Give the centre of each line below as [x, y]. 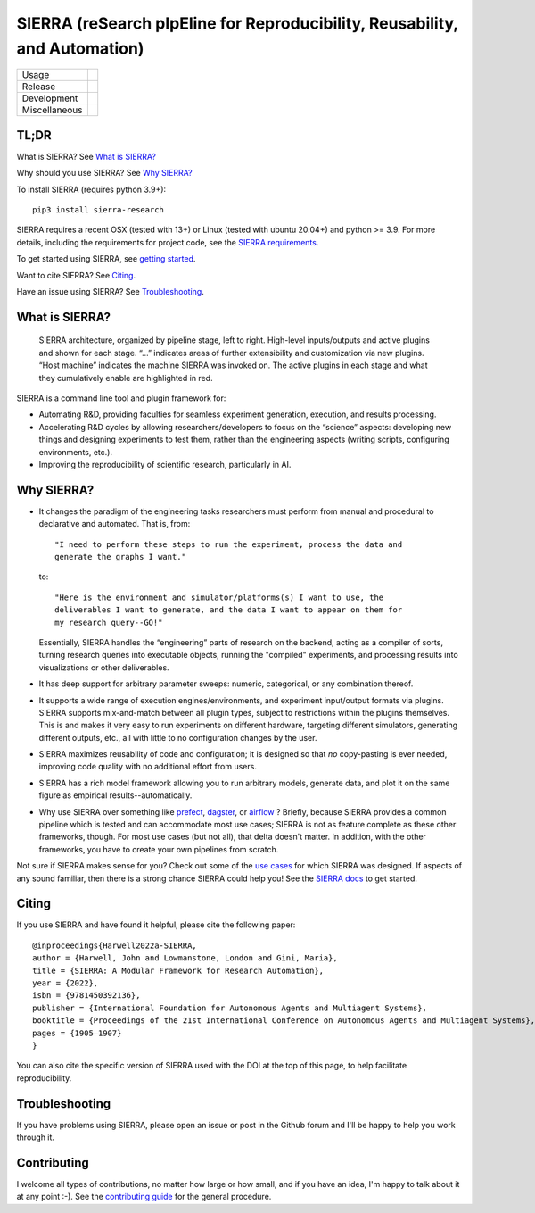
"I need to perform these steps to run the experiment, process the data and [229, 544]
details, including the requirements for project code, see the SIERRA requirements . [168, 242]
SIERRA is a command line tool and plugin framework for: [121, 398]
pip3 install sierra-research [99, 210]
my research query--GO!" [109, 622]
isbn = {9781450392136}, [86, 996]
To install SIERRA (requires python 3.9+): [91, 189]
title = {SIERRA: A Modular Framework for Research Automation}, [178, 970]
